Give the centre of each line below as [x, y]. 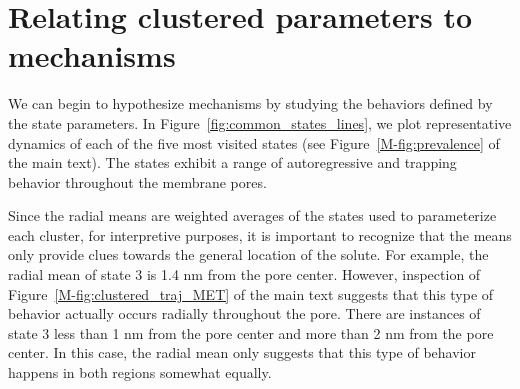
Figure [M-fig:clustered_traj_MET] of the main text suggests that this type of [251, 293]
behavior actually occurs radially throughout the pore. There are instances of [244, 313]
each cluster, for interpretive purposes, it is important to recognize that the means [260, 234]
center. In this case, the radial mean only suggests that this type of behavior [242, 352]
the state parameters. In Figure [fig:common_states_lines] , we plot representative [260, 122]
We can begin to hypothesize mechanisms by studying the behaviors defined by [250, 103]
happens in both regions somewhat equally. [140, 372]
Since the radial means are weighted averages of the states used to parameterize [252, 215]
